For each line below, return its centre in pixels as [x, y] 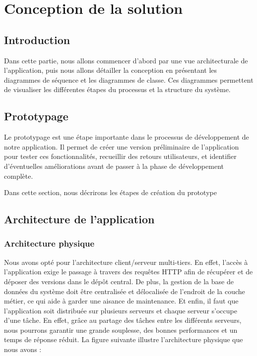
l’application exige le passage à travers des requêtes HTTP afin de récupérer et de [128, 272]
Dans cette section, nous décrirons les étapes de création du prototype [110, 192]
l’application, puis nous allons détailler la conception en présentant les [111, 70]
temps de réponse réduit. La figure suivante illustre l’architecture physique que [124, 339]
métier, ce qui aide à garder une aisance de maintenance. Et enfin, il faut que [121, 301]
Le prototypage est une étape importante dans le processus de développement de [127, 137]
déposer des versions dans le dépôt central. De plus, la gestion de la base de [119, 281]
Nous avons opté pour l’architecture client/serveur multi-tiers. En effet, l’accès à [126, 262]
